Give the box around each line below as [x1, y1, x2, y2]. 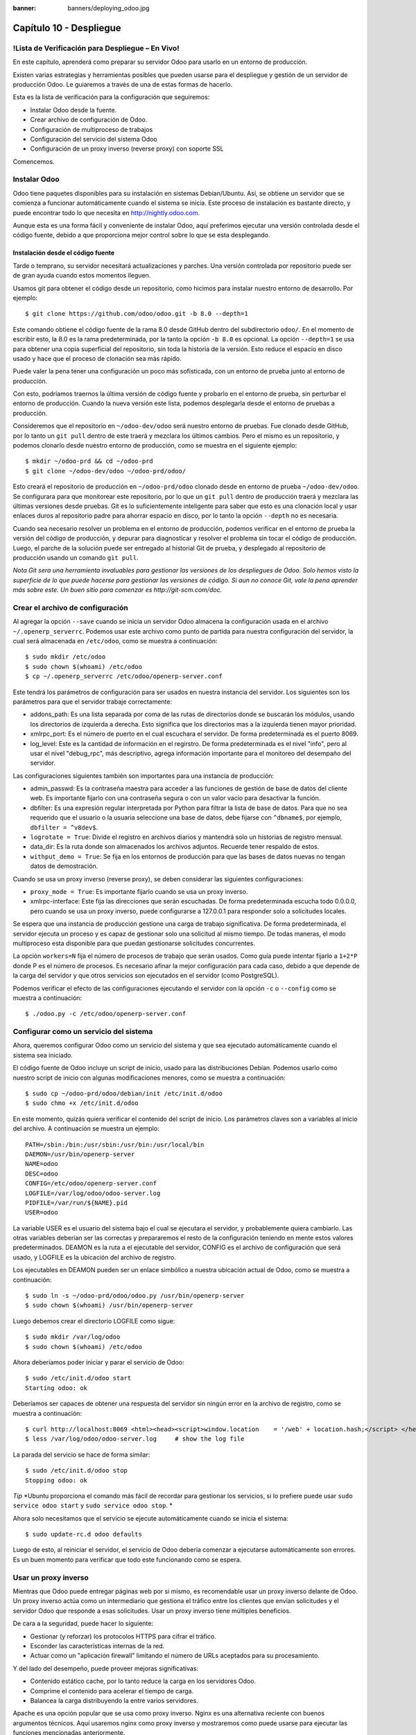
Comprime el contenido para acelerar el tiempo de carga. [30, 1686, 194, 1695]
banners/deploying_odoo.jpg [67, 4, 150, 12]
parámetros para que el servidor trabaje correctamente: [12, 697, 173, 706]
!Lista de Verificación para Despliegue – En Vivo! [12, 43, 180, 53]
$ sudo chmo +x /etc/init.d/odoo [25, 1099, 139, 1107]
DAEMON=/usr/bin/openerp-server [25, 1150, 135, 1158]
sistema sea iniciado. [12, 1051, 73, 1059]
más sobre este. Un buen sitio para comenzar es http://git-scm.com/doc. [12, 586, 223, 594]
